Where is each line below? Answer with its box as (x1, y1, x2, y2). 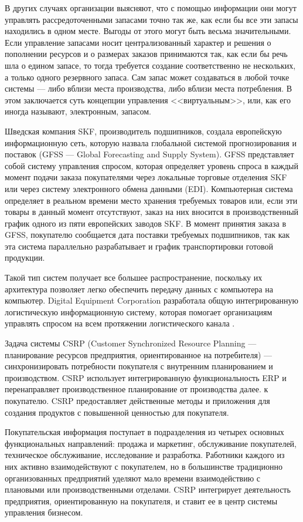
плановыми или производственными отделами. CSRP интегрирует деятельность (5, 483, 291, 496)
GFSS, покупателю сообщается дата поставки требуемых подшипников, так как (5, 228, 290, 241)
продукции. (5, 251, 45, 264)
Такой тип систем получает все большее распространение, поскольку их (5, 271, 263, 284)
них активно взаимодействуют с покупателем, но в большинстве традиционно (5, 460, 283, 472)
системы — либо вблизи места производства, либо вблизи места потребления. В (5, 82, 292, 95)
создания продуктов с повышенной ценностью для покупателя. (5, 406, 229, 418)
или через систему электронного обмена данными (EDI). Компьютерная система (5, 182, 293, 194)
